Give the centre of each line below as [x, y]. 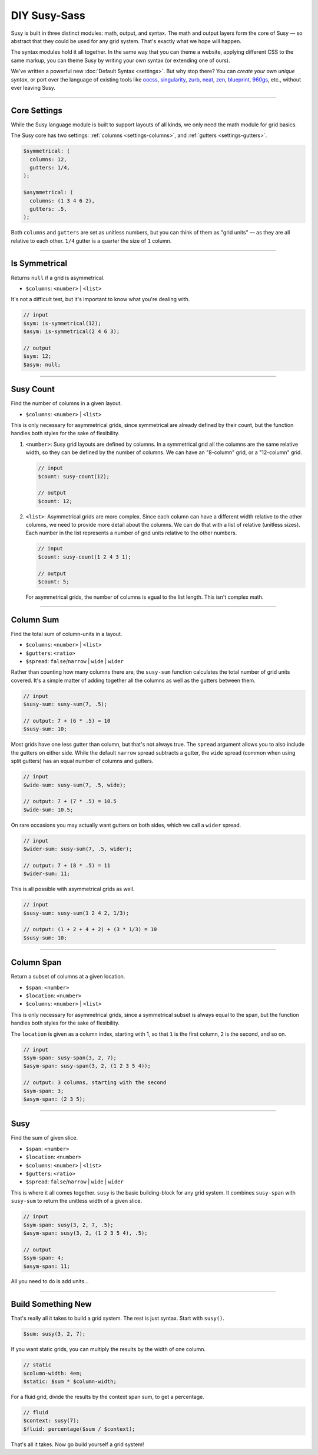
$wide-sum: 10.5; [48, 810]
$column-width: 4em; [53, 1373]
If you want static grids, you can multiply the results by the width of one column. [108, 1349]
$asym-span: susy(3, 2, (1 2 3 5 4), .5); [85, 1233]
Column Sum [35, 620]
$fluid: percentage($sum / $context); [79, 1429]
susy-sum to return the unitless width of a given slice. [77, 1201]
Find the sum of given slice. [44, 1138]
